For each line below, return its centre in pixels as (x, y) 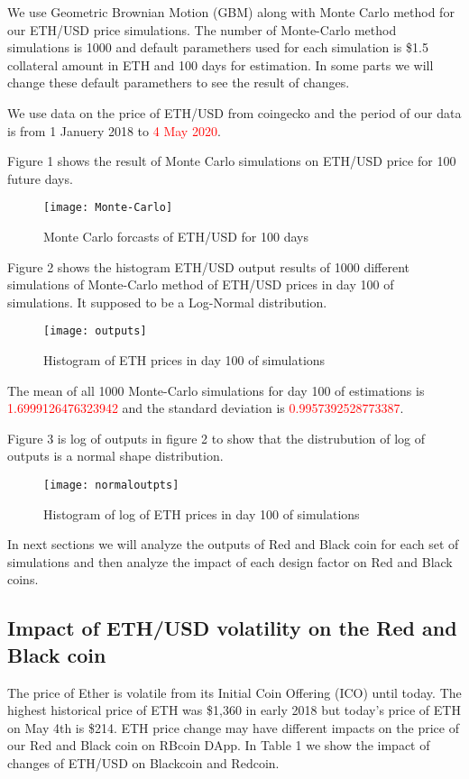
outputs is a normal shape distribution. (115, 456)
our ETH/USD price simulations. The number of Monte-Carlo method (202, 29)
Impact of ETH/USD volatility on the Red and (232, 628)
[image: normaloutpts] (111, 485)
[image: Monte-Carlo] (108, 208)
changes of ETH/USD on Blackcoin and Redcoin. (143, 763)
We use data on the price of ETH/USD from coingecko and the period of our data (234, 112)
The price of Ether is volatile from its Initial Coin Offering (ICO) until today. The (234, 692)
